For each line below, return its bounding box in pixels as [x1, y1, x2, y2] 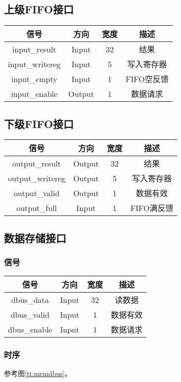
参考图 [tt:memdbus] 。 [4, 368, 72, 378]
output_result [12, 157, 61, 169]
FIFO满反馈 [130, 202, 174, 214]
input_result [12, 43, 56, 55]
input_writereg [8, 58, 61, 70]
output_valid [13, 187, 60, 199]
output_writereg [8, 172, 66, 184]
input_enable [11, 87, 58, 99]
